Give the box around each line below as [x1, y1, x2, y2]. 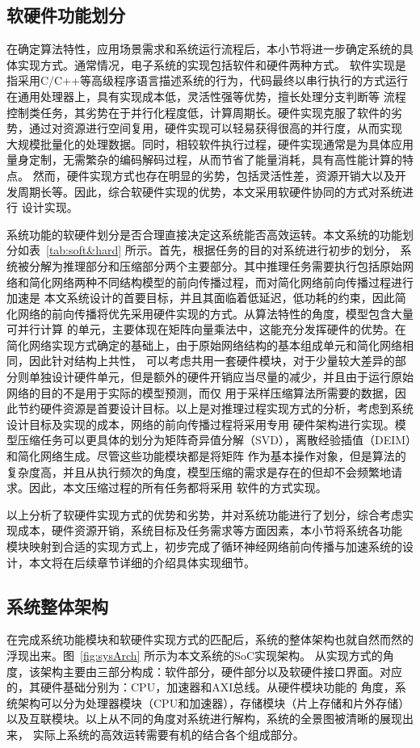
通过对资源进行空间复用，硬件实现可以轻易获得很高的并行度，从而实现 [28, 120, 402, 137]
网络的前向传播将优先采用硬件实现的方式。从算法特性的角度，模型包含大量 [17, 305, 414, 321]
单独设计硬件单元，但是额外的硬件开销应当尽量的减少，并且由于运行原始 [28, 368, 414, 385]
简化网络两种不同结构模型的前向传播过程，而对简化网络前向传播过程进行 [28, 273, 414, 290]
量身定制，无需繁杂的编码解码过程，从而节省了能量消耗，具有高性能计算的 [6, 151, 402, 168]
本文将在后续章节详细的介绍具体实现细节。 [28, 553, 255, 570]
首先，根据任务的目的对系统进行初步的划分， [158, 242, 397, 258]
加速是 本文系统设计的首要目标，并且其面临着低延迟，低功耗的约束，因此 [6, 289, 395, 306]
